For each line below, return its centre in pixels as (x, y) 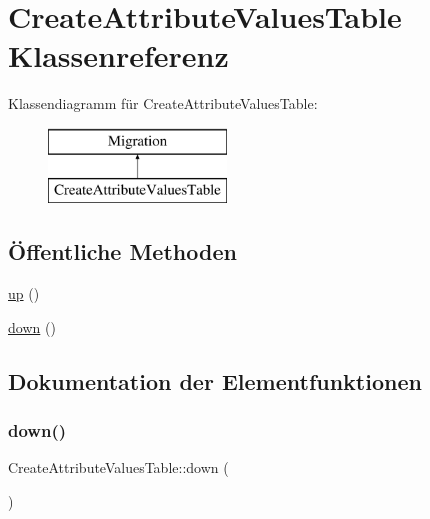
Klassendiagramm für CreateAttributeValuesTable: (163, 103)
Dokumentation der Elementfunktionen (215, 380)
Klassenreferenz (118, 55)
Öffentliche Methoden (122, 251)
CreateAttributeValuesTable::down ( (118, 467)
